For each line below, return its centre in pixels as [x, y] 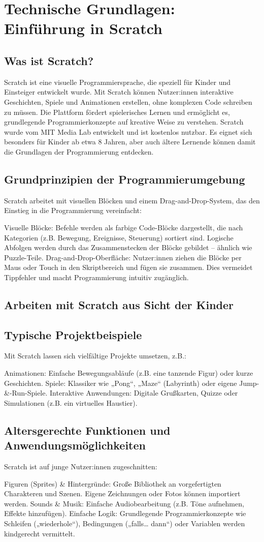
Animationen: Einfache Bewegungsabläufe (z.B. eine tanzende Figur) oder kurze [129, 373]
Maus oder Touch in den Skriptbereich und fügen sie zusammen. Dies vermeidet [128, 267]
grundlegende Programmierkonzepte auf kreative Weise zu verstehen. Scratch [124, 122]
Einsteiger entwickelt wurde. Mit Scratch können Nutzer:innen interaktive [119, 92]
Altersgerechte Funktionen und [87, 430]
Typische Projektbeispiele [73, 334]
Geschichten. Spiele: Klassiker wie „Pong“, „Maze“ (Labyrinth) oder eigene [121, 383]
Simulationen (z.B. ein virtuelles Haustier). [71, 402]
